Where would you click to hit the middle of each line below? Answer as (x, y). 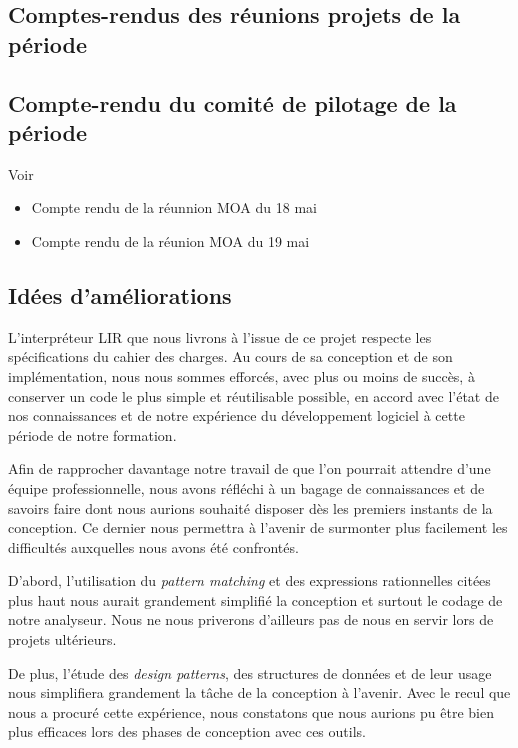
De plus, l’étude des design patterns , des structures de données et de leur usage (250, 672)
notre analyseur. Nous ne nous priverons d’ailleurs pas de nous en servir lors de (251, 619)
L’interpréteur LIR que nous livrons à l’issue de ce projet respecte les (220, 336)
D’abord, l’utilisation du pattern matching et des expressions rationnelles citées (249, 580)
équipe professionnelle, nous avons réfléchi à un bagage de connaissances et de (246, 487)
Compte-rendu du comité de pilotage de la (232, 102)
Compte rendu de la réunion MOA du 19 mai (170, 240)
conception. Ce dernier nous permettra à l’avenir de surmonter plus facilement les (258, 527)
